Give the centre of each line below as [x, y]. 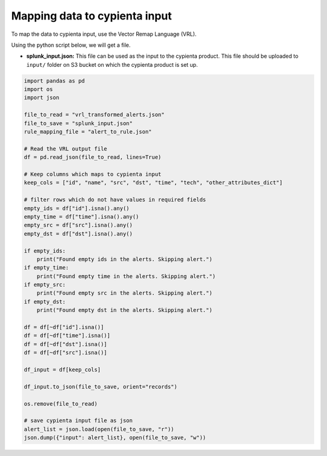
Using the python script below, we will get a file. [71, 45]
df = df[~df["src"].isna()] [65, 353]
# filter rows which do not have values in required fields [115, 200]
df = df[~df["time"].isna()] [67, 336]
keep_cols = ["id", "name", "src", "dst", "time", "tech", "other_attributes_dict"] [153, 183]
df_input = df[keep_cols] [62, 369]
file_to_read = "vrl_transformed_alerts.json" [94, 115]
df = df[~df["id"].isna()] [64, 327]
